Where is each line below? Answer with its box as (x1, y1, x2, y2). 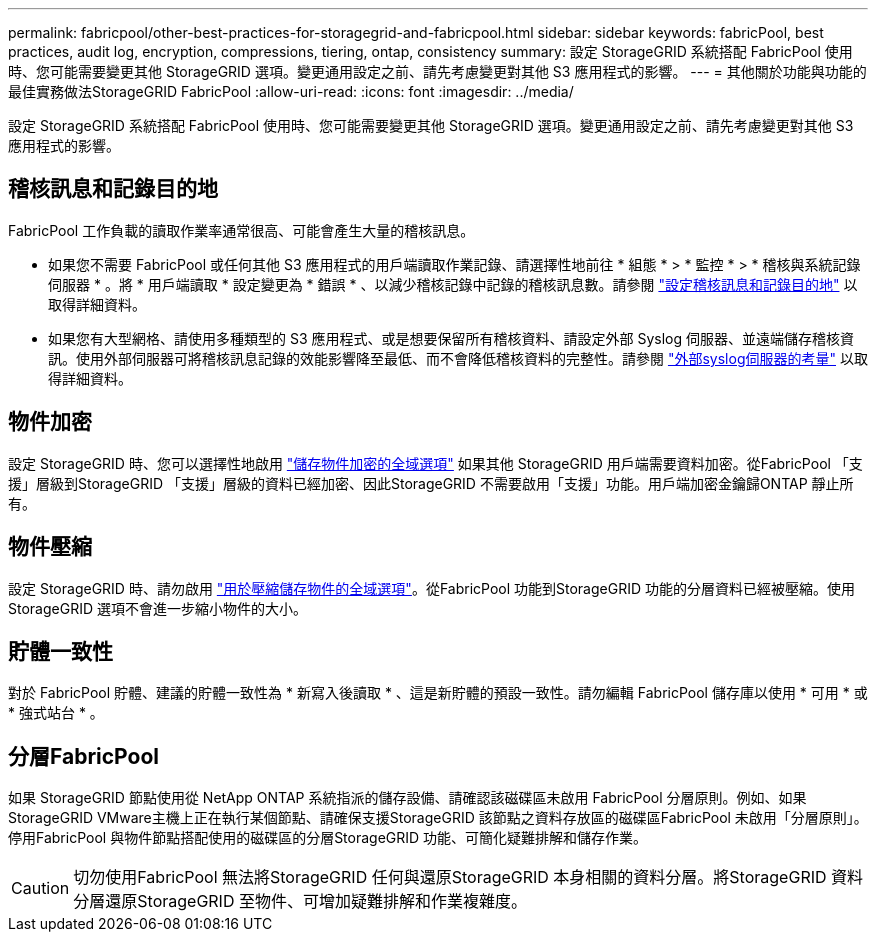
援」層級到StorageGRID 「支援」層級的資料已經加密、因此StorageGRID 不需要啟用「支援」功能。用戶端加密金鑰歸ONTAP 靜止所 (8, 474, 854, 492)
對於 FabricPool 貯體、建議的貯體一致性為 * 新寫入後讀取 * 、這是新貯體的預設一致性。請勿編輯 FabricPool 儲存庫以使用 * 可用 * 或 (8, 684, 868, 702)
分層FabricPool (8, 743, 159, 769)
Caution (11, 878, 70, 899)
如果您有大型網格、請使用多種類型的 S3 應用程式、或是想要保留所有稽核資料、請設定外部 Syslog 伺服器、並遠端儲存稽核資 (48, 329, 854, 347)
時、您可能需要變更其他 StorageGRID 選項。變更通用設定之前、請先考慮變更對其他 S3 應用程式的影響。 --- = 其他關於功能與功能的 (8, 63, 867, 80)
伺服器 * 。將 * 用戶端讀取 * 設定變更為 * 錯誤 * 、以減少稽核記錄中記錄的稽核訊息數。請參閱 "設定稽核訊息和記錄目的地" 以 (48, 275, 858, 293)
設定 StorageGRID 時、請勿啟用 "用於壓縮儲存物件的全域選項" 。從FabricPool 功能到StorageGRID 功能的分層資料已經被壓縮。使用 (8, 579, 855, 597)
